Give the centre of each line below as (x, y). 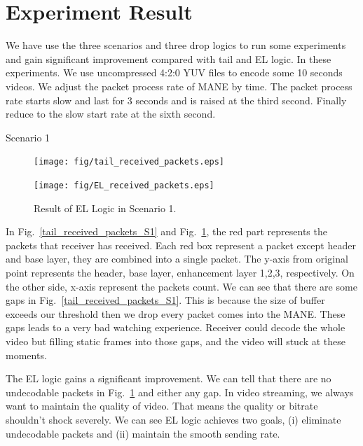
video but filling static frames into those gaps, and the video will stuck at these (176, 341)
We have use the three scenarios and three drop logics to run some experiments (176, 45)
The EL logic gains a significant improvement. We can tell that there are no (169, 378)
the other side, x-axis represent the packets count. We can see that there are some (181, 286)
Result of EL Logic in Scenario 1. (105, 208)
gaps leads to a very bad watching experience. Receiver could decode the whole (176, 327)
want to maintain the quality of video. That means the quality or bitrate (162, 406)
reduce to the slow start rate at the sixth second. (111, 114)
